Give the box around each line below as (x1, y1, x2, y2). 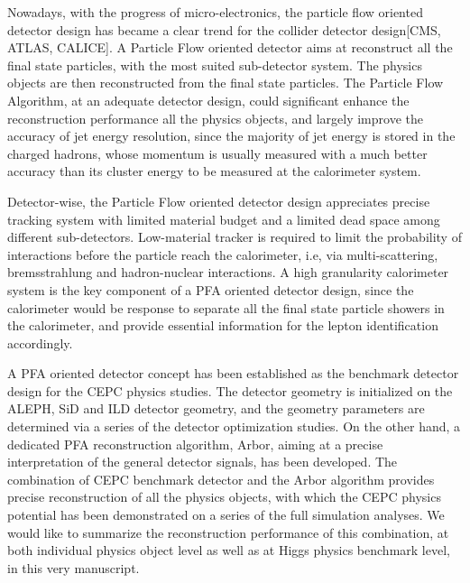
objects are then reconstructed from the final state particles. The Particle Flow (7, 73, 444, 92)
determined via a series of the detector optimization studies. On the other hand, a (7, 417, 461, 436)
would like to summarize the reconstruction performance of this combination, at (7, 523, 449, 541)
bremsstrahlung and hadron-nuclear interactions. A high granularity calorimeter (7, 263, 449, 282)
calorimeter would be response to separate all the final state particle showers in (7, 298, 445, 317)
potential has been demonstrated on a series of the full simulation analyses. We (7, 505, 445, 524)
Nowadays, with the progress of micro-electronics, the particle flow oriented (7, 3, 423, 21)
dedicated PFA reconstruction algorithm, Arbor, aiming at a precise (7, 434, 383, 453)
